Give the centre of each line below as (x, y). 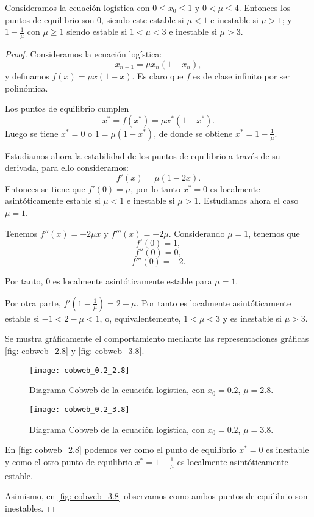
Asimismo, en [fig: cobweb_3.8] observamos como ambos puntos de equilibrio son (156, 496)
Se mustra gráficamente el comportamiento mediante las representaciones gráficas (157, 338)
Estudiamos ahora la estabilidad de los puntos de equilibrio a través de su (143, 155)
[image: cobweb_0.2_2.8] (80, 370)
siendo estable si (97, 31)
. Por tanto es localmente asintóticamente (214, 302)
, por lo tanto (155, 188)
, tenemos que (274, 233)
